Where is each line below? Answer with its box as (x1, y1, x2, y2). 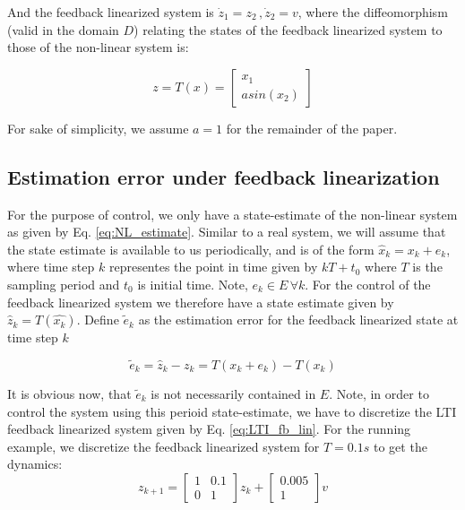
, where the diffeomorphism (297, 3, 448, 21)
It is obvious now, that (7, 384, 132, 402)
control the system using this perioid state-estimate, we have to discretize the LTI (7, 402, 457, 420)
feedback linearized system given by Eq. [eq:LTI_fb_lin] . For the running (7, 419, 411, 438)
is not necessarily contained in (151, 384, 316, 402)
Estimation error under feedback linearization (7, 162, 440, 190)
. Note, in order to (329, 384, 429, 402)
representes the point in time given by (108, 257, 318, 276)
